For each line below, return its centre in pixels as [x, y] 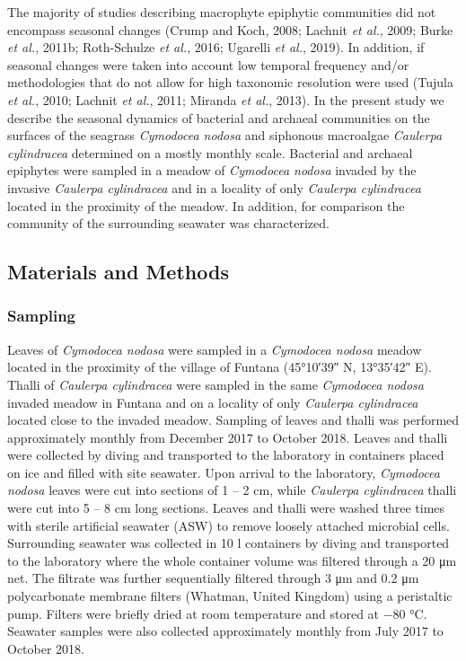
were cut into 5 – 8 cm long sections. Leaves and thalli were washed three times [226, 508]
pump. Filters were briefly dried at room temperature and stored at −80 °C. [217, 613]
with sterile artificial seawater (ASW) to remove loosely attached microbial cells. [229, 525]
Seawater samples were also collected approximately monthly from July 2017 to [225, 631]
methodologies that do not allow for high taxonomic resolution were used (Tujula [230, 82]
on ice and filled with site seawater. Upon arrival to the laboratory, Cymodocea [224, 472]
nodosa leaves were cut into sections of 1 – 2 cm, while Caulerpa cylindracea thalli [232, 490]
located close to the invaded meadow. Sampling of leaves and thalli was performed [233, 420]
